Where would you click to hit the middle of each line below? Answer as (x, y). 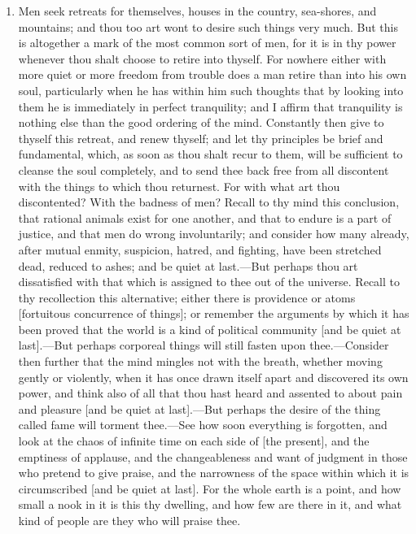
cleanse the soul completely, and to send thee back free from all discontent (204, 169)
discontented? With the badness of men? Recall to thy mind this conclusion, (209, 202)
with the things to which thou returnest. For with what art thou (179, 186)
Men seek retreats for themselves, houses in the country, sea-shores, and (197, 11)
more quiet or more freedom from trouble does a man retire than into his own (212, 74)
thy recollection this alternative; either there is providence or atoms (187, 297)
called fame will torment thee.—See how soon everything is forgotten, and (203, 425)
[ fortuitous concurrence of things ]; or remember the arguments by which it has (214, 313)
